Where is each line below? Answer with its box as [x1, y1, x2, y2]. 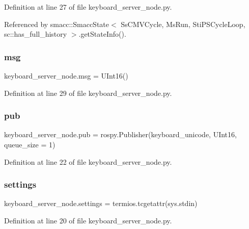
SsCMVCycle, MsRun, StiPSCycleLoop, [121, 18, 245, 29]
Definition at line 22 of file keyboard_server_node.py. [4, 156, 172, 167]
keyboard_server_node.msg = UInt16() [4, 70, 128, 81]
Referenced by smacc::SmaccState [4, 18, 109, 29]
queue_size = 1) [4, 139, 56, 149]
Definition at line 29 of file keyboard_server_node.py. [4, 87, 172, 98]
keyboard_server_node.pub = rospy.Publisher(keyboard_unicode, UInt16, [4, 129, 237, 140]
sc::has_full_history [4, 29, 67, 39]
